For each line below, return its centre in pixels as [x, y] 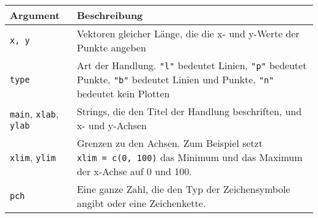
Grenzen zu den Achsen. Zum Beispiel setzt [170, 143]
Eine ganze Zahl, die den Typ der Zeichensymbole [183, 189]
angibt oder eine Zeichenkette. [141, 203]
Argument [35, 15]
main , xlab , [34, 113]
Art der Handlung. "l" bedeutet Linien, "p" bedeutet [192, 65]
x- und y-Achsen [112, 125]
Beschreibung [110, 15]
